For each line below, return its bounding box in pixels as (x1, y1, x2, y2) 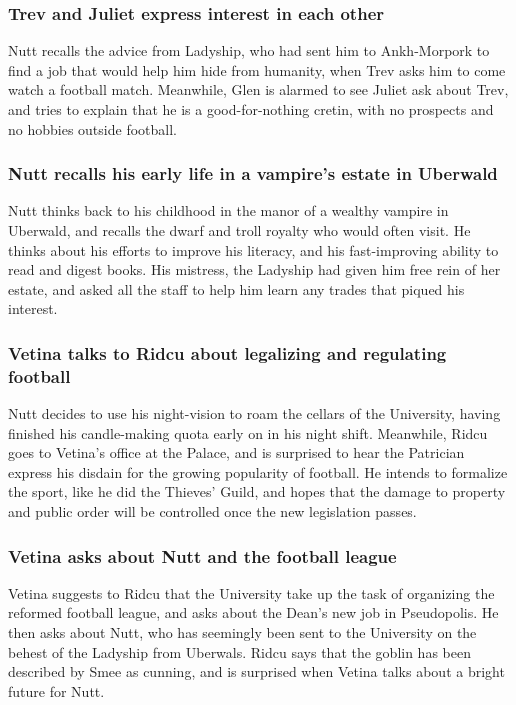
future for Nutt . (8, 680, 105, 701)
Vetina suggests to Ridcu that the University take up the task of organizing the (8, 582, 495, 603)
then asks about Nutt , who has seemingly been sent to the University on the (8, 622, 477, 643)
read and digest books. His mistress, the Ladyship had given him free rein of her (8, 259, 501, 280)
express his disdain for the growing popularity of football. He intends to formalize (8, 461, 508, 482)
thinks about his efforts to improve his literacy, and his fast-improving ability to (8, 239, 499, 260)
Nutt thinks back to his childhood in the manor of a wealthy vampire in (8, 200, 449, 221)
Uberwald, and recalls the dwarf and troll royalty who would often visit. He (8, 220, 471, 240)
